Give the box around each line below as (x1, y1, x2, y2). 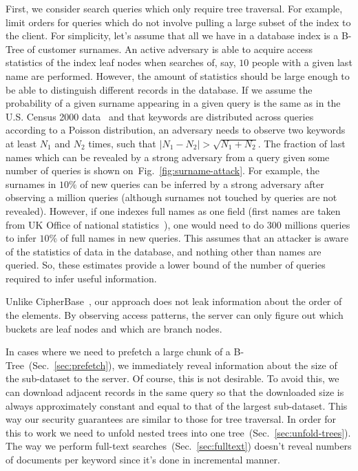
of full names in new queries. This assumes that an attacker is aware (60, 231, 349, 245)
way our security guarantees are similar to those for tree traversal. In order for (6, 412, 336, 426)
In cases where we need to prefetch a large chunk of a (6, 344, 231, 359)
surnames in (6, 176, 56, 191)
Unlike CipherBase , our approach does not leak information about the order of (6, 294, 342, 308)
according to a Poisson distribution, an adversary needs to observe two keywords (6, 123, 346, 137)
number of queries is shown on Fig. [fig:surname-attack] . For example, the (6, 163, 319, 178)
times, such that (88, 136, 156, 150)
